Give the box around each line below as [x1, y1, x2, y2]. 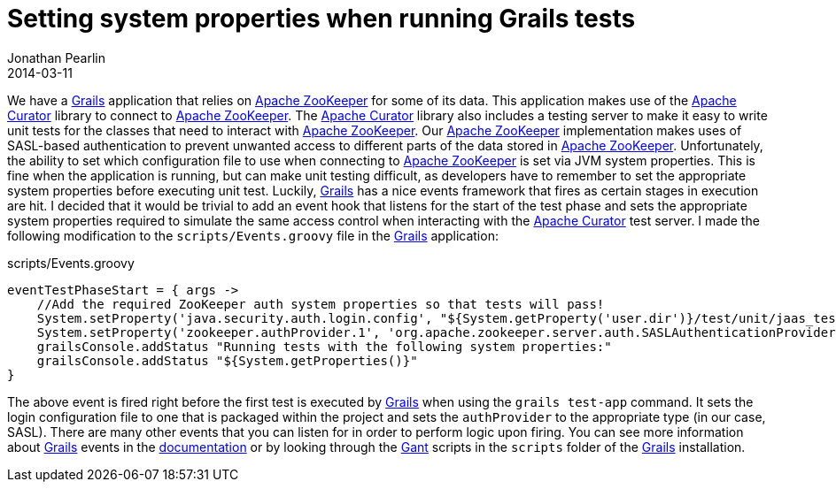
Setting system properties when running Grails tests [7, 4, 636, 34]
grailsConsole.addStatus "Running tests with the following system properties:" [36, 339, 612, 354]
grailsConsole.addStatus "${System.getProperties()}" [36, 353, 418, 368]
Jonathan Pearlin [7, 50, 106, 65]
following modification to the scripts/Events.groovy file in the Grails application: [7, 227, 499, 243]
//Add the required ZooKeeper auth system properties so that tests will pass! [36, 296, 605, 311]
